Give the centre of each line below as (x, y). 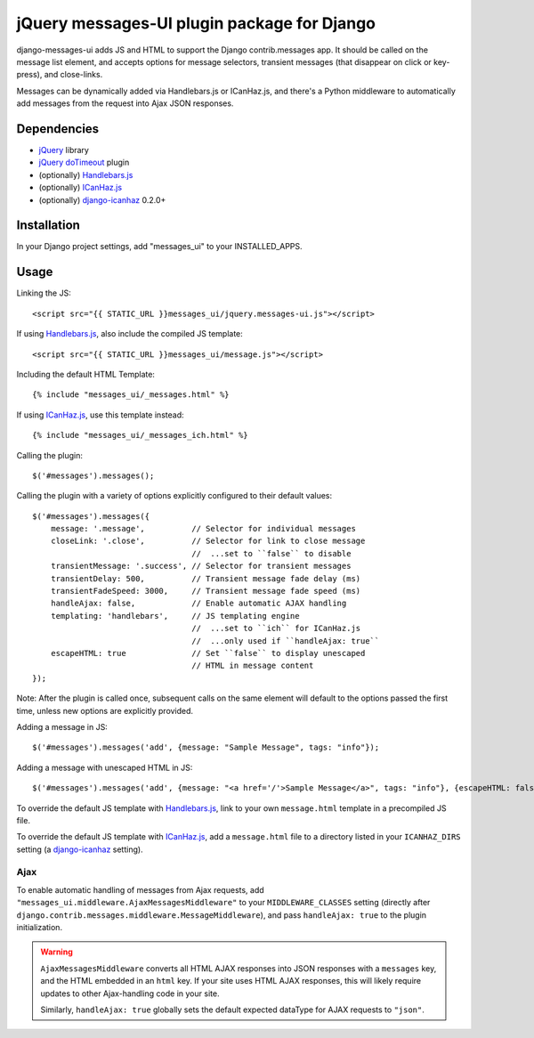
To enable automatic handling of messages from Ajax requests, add (140, 889)
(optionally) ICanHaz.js (81, 188)
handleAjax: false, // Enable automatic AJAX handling (198, 604)
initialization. (39, 927)
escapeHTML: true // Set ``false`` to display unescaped (208, 653)
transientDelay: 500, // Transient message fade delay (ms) (206, 578)
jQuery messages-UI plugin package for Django (196, 23)
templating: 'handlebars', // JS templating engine (175, 616)
